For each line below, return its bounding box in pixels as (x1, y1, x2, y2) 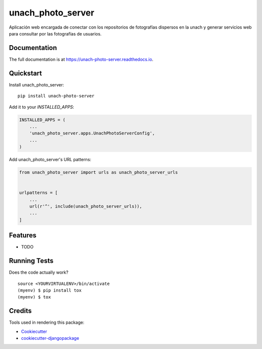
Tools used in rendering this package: (9, 319, 84, 325)
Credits (9, 307, 32, 315)
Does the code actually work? (9, 269, 69, 275)
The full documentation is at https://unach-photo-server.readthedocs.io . (9, 56, 154, 62)
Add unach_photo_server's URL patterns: (9, 157, 92, 163)
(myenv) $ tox (17, 294, 51, 300)
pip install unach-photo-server (17, 93, 95, 99)
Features (9, 231, 36, 240)
